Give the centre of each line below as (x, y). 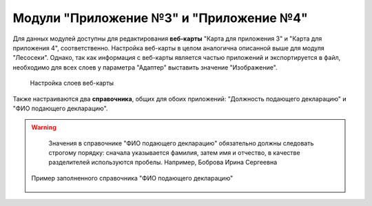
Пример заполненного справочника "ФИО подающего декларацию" (132, 178)
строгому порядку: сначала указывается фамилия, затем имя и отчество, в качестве (174, 153)
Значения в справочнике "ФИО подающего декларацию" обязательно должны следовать (181, 143)
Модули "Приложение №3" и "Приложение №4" (160, 18)
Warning (44, 127)
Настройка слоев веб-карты (72, 83)
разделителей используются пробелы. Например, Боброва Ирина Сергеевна (163, 163)
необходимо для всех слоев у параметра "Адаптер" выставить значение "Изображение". (145, 67)
